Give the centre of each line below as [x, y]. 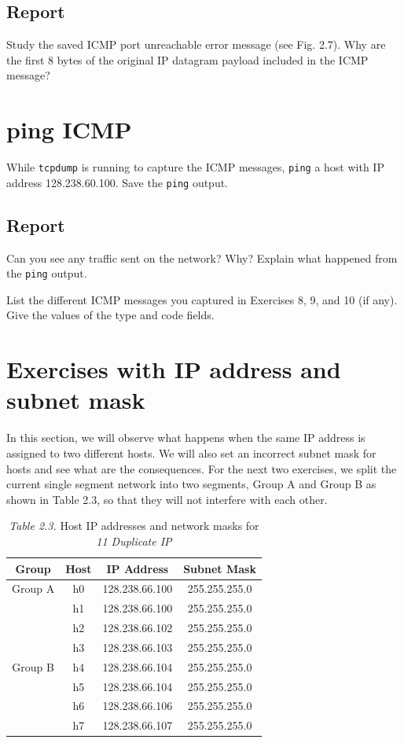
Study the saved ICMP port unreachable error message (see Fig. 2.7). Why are [196, 44]
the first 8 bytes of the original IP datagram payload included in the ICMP [187, 59]
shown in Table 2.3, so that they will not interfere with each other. [167, 499]
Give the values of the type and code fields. [110, 315]
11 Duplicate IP [134, 541]
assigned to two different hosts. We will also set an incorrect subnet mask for [191, 452]
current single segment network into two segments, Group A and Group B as [191, 484]
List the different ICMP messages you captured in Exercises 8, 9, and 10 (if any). [202, 299]
